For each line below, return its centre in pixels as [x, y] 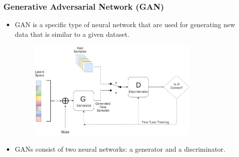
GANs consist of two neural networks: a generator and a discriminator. [120, 149]
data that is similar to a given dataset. [72, 34]
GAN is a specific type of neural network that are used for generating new [125, 24]
